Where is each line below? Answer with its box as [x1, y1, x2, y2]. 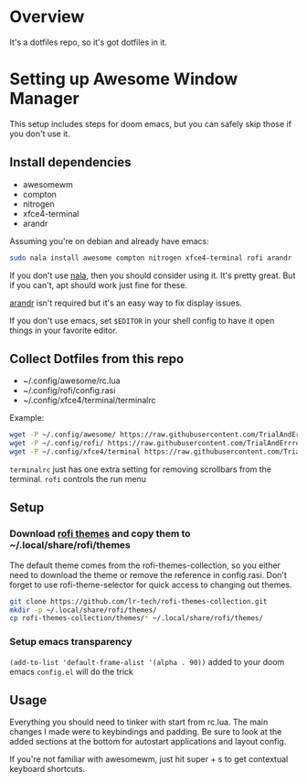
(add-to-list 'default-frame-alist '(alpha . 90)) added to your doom [9, 656, 285, 667]
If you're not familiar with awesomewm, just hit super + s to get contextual [9, 754, 289, 765]
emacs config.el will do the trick [9, 666, 134, 677]
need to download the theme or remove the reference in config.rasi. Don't [9, 569, 288, 580]
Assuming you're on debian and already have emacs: [9, 235, 210, 246]
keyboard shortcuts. [9, 764, 85, 775]
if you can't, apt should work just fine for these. [9, 279, 188, 290]
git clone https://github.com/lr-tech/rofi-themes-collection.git [9, 596, 268, 606]
